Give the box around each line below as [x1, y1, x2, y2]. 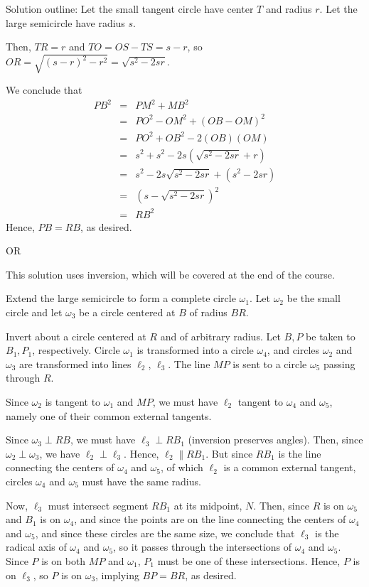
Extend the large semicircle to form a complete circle [6, 291, 236, 306]
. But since [205, 446, 253, 461]
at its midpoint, [173, 497, 242, 512]
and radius [265, 1, 312, 16]
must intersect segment [48, 497, 149, 512]
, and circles [267, 343, 320, 357]
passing [323, 356, 355, 371]
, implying [95, 567, 139, 582]
